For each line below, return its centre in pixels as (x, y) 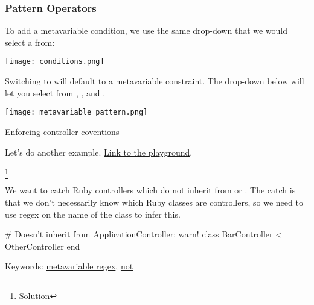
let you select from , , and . (55, 93)
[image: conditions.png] (55, 62)
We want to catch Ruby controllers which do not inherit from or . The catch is (150, 190)
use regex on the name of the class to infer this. (93, 214)
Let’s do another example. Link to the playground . (99, 152)
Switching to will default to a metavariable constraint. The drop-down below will (155, 81)
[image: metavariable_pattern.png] (76, 112)
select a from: (30, 42)
